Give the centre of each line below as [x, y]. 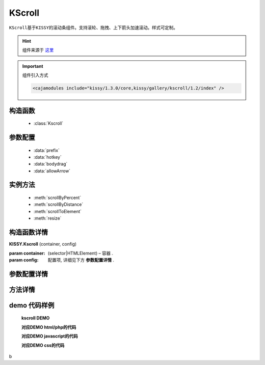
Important [33, 66]
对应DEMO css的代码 [43, 345]
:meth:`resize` [48, 218]
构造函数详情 [28, 233]
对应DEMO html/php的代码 [49, 327]
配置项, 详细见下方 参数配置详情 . [81, 260]
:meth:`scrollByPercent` [57, 198]
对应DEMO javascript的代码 [50, 336]
